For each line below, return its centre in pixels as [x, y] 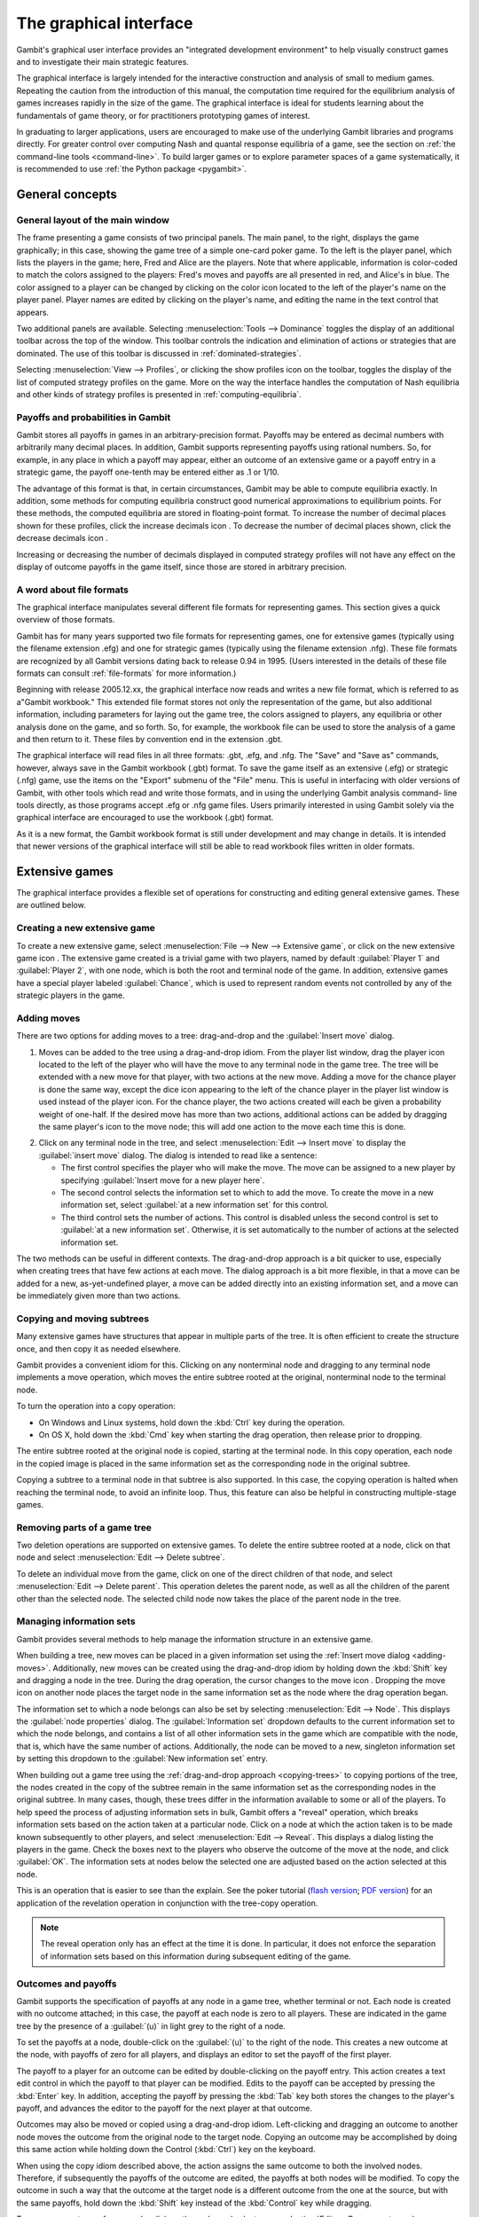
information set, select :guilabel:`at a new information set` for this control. [195, 1205]
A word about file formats [72, 590]
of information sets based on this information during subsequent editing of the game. [196, 1956]
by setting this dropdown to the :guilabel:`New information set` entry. [142, 1759]
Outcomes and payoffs [67, 1984]
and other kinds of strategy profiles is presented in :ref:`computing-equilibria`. [159, 394]
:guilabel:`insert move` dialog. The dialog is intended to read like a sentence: [178, 1155]
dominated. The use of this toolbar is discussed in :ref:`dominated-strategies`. [159, 353]
